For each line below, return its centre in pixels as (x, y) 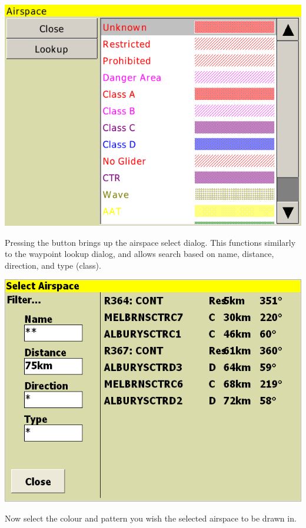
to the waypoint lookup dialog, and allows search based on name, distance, (139, 254)
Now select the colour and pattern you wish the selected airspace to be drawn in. (151, 518)
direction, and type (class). (53, 265)
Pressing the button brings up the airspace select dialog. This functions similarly (150, 242)
